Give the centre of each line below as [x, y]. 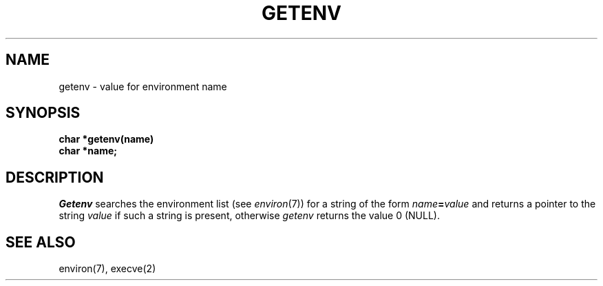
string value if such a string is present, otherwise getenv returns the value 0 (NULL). [249, 216]
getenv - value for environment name [143, 86]
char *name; [88, 151]
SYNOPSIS [43, 113]
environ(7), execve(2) [107, 269]
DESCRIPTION [55, 177]
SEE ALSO [41, 242]
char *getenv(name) [106, 139]
